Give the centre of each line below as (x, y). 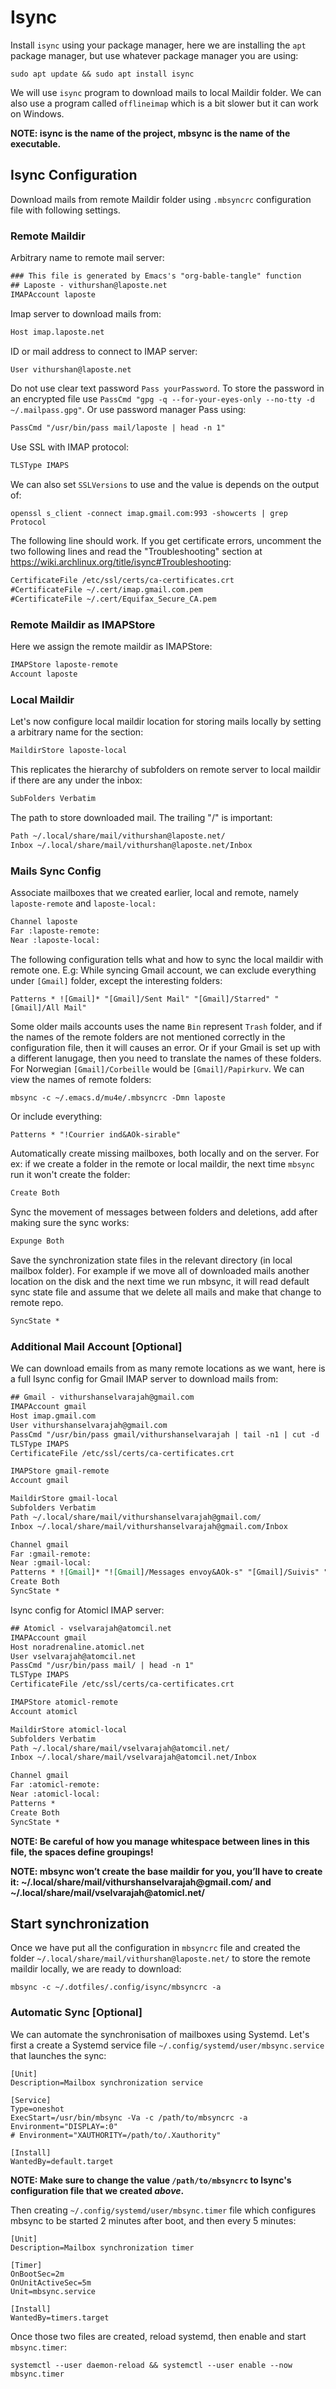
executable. (36, 143)
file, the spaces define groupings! (82, 1852)
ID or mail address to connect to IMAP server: (104, 351)
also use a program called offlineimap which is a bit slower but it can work (164, 103)
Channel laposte (44, 921)
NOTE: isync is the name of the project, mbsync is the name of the (150, 133)
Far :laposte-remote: (55, 931)
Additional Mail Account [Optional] (96, 1346)
